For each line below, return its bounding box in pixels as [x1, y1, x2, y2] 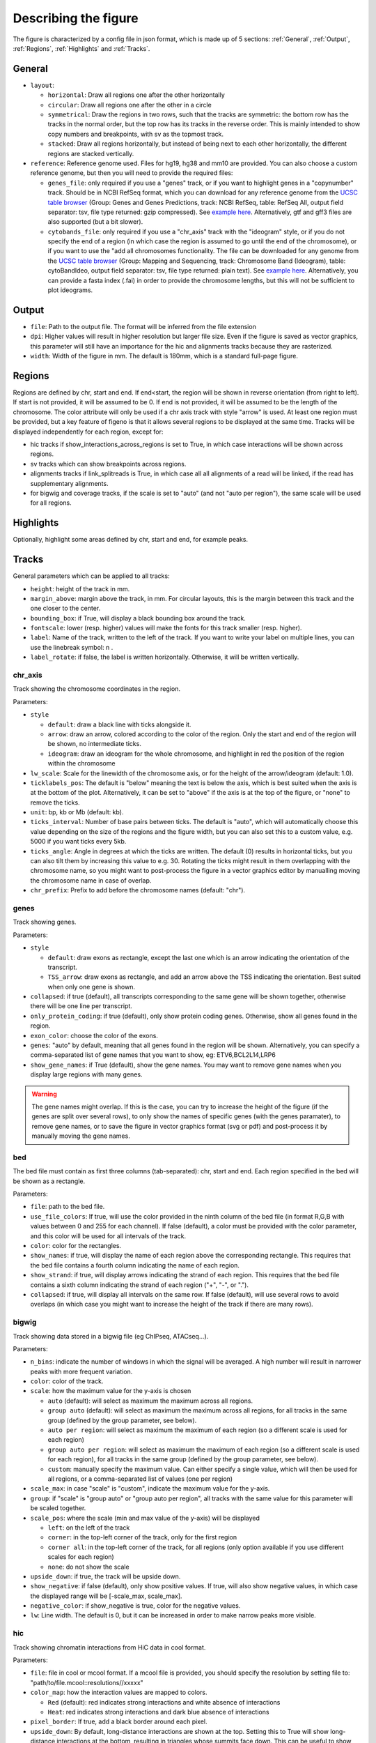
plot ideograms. [47, 286, 93, 294]
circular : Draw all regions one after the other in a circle [47, 100, 212, 109]
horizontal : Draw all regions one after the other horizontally [47, 91, 226, 99]
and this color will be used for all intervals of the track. [30, 1231, 187, 1240]
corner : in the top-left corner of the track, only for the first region [47, 1533, 237, 1542]
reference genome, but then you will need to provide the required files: [30, 169, 233, 177]
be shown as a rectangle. [13, 1177, 86, 1185]
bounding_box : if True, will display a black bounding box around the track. [30, 614, 246, 622]
